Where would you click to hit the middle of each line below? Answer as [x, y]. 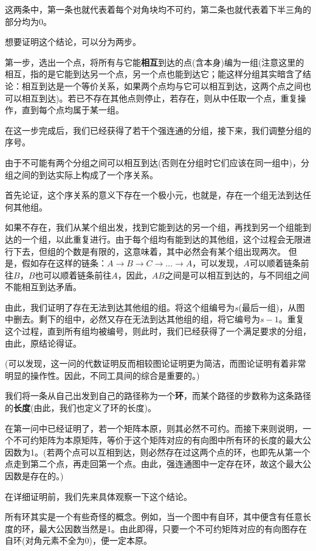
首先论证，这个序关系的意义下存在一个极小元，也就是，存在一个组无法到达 [154, 195]
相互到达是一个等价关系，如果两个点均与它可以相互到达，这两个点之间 [162, 85]
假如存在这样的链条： [64, 263]
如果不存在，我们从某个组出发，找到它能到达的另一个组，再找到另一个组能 [154, 227]
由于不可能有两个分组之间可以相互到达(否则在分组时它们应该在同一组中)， [153, 162]
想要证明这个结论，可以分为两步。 [73, 42]
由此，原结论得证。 [43, 343]
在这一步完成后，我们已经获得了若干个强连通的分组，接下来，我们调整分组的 [158, 130]
